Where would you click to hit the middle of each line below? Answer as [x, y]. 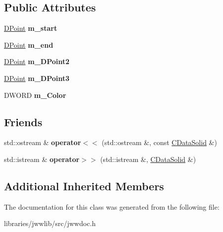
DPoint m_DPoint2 [37, 61]
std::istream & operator [42, 159]
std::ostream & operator [43, 142]
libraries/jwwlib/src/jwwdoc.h [50, 223]
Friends [23, 121]
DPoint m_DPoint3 [37, 78]
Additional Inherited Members [84, 186]
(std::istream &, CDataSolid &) [148, 159]
